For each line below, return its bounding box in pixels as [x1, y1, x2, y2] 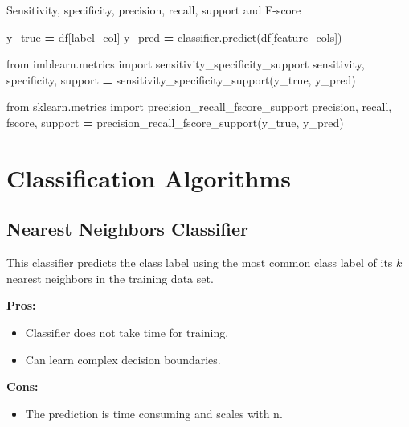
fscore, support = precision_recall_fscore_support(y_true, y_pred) [6, 113, 344, 130]
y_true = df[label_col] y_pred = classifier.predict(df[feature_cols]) [6, 28, 342, 45]
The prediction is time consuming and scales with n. [25, 404, 283, 421]
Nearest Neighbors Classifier [6, 216, 248, 241]
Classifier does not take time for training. [25, 323, 229, 340]
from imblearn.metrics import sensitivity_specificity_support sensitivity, [6, 55, 365, 72]
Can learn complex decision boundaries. [25, 351, 221, 367]
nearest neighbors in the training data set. [6, 269, 214, 286]
